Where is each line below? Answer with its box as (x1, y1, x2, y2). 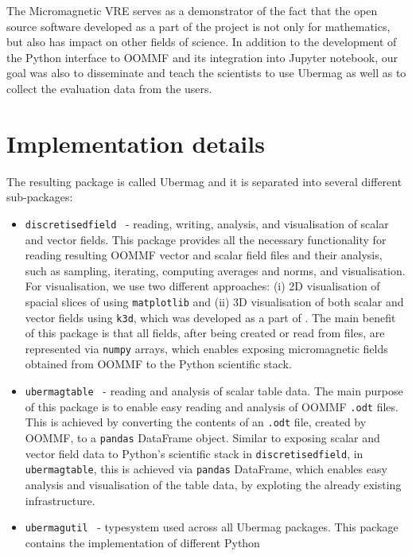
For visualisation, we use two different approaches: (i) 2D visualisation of (25, 278, 380, 294)
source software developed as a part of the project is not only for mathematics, (6, 17, 391, 34)
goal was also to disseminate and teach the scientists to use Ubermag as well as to (6, 64, 406, 81)
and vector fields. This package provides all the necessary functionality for (25, 231, 387, 247)
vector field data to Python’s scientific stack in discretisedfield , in (25, 445, 363, 461)
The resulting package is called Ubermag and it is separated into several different (6, 173, 402, 189)
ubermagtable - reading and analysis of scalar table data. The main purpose (25, 383, 403, 399)
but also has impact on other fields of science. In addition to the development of (6, 33, 397, 50)
